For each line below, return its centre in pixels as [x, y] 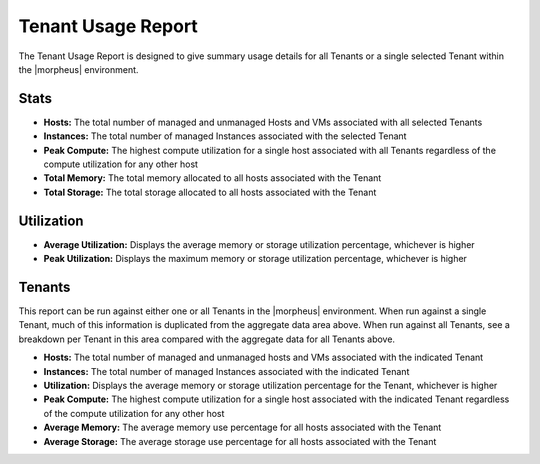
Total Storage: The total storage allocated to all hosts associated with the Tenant [210, 192]
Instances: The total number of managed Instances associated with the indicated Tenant [226, 371]
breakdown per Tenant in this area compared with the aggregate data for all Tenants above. [206, 339]
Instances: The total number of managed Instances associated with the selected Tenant [225, 136]
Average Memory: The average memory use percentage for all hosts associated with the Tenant [242, 427]
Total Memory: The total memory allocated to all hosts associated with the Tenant [212, 178]
